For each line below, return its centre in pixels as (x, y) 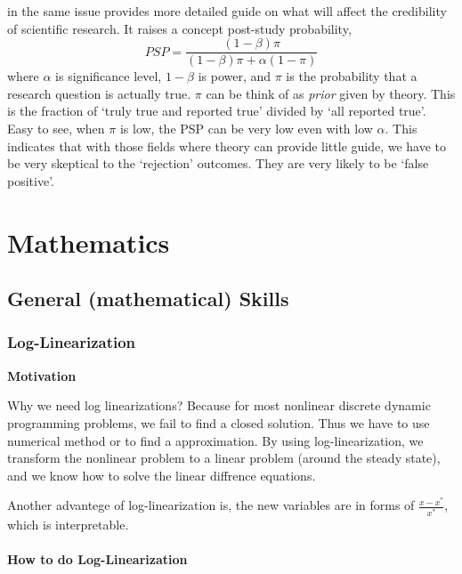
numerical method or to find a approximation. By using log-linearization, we (215, 440)
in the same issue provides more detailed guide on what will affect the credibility (227, 11)
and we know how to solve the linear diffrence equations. (162, 475)
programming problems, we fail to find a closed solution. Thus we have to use (219, 422)
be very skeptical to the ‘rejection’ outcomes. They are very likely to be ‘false (218, 163)
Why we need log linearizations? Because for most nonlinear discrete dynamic (219, 405)
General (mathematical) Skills (148, 299)
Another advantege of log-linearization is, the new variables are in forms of (211, 505)
